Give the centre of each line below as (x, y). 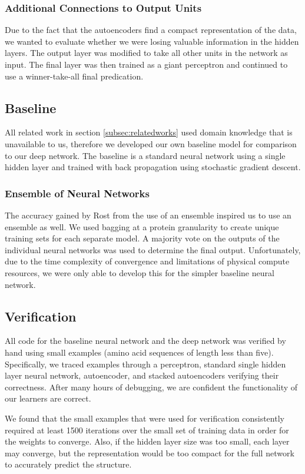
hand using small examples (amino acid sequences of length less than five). (139, 352)
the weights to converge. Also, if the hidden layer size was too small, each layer (147, 441)
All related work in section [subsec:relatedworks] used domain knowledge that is (149, 132)
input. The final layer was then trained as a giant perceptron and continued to (146, 64)
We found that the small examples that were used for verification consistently (145, 418)
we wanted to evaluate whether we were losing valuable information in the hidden (152, 41)
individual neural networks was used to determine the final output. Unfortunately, (153, 249)
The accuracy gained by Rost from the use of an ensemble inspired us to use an (148, 215)
